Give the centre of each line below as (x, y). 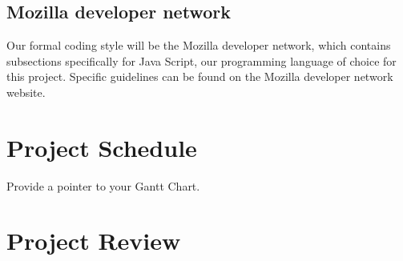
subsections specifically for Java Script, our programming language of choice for (201, 60)
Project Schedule (102, 147)
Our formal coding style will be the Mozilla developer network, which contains (199, 45)
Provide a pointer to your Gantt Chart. (103, 185)
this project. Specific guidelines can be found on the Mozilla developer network (200, 76)
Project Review (94, 241)
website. (26, 92)
